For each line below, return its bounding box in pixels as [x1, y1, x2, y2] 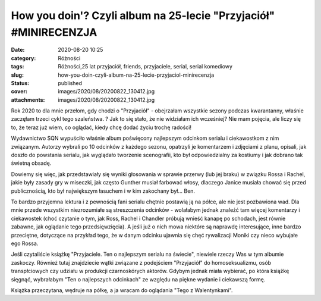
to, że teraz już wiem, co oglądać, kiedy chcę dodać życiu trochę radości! [11, 124, 192, 131]
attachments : [11, 96, 45, 104]
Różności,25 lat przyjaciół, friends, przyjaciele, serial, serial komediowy [58, 63, 233, 70]
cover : [11, 88, 28, 95]
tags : [11, 63, 24, 70]
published [58, 79, 83, 86]
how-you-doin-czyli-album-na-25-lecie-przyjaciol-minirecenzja [58, 71, 215, 79]
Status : [11, 79, 30, 86]
